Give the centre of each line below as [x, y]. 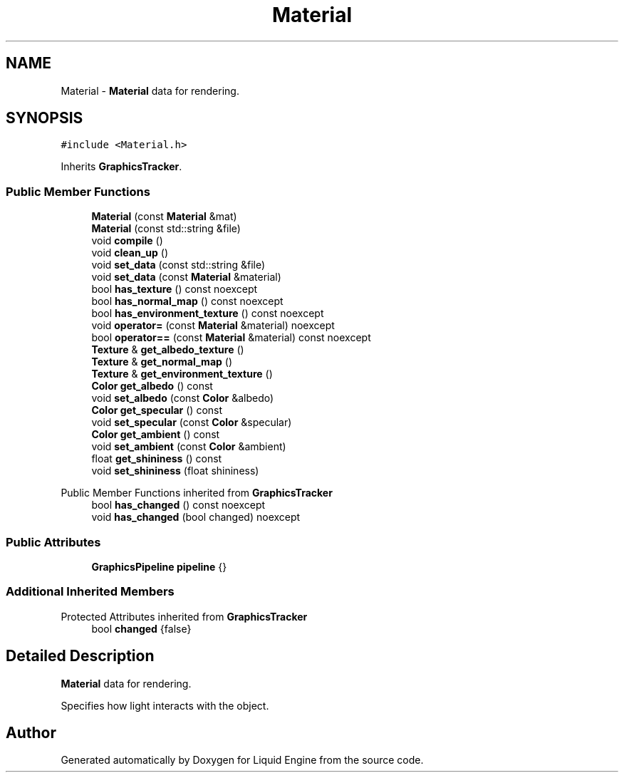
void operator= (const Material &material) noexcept [213, 326]
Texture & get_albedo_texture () [168, 350]
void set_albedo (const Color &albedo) [183, 398]
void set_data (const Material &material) [186, 277]
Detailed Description [80, 656]
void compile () [127, 241]
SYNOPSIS [45, 118]
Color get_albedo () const [152, 386]
